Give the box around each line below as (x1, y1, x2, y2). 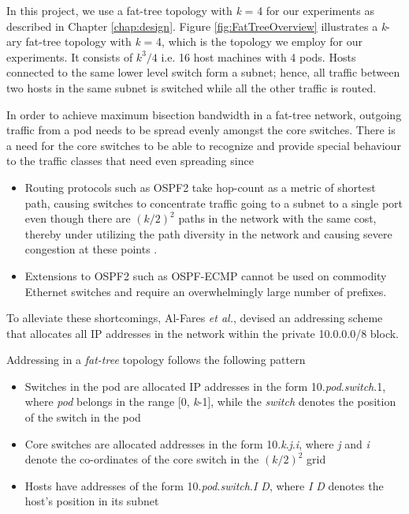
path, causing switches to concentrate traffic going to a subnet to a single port (24, 194, 403, 211)
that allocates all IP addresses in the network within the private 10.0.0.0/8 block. (6, 325, 400, 341)
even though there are (24, 210, 131, 227)
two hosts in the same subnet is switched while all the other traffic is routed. (6, 79, 377, 96)
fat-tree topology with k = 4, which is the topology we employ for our (25, 33, 363, 50)
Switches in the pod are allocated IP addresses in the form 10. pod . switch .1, (24, 377, 386, 394)
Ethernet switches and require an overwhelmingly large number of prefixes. (24, 283, 387, 299)
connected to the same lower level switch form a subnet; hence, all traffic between (6, 64, 400, 81)
